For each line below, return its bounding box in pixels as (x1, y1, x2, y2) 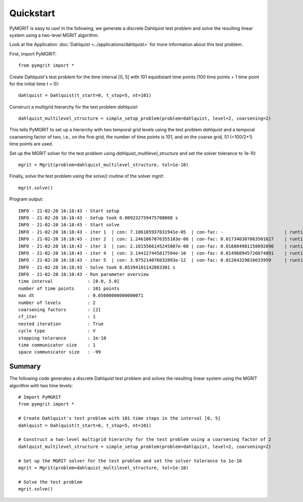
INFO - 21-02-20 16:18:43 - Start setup (18, 208, 120, 214)
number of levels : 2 (18, 299, 96, 306)
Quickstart (9, 8, 56, 19)
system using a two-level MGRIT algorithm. (9, 32, 99, 38)
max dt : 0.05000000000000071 (18, 293, 144, 298)
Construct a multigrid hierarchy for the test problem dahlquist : (9, 104, 138, 110)
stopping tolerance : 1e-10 (18, 335, 107, 341)
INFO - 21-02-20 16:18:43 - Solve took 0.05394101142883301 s (18, 264, 176, 270)
